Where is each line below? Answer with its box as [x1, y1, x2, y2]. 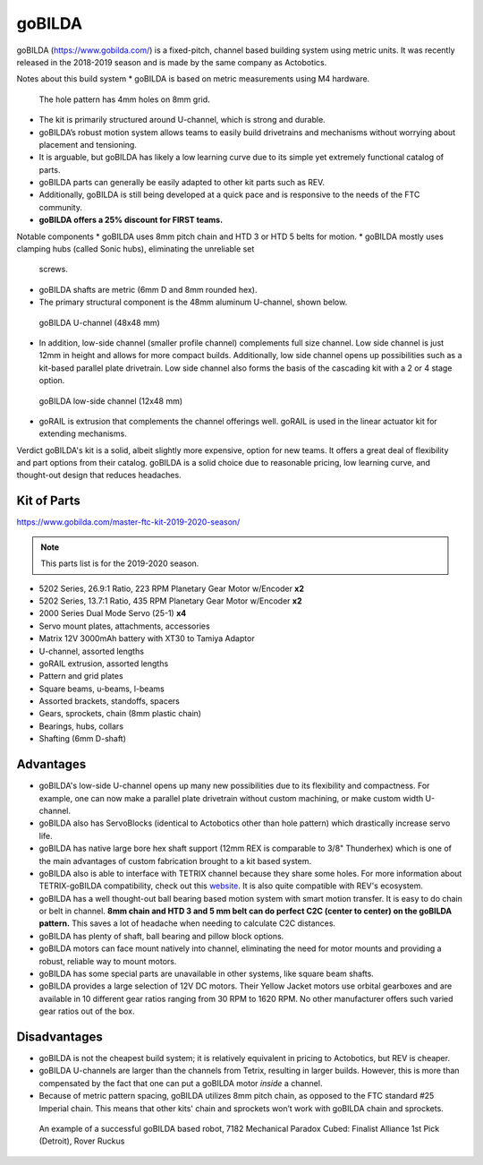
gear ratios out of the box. [38, 1006, 135, 1016]
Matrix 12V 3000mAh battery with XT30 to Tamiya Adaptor [38, 633, 255, 644]
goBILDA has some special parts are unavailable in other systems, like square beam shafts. [38, 968, 375, 980]
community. [38, 201, 82, 212]
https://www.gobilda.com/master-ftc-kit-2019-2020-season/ [16, 517, 241, 527]
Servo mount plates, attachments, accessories [38, 621, 210, 631]
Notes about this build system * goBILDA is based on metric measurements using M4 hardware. [16, 73, 370, 84]
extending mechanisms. [38, 428, 127, 439]
